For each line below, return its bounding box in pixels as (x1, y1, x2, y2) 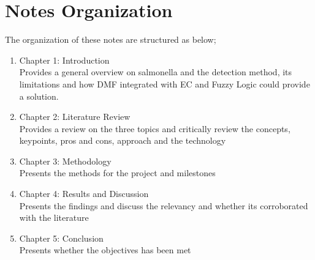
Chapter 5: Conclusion (19, 231, 104, 244)
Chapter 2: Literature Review (19, 110, 131, 123)
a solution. (19, 89, 59, 102)
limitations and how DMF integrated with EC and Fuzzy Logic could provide (19, 77, 310, 90)
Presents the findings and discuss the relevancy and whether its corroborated (19, 199, 308, 212)
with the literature (19, 211, 89, 224)
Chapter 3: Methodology (19, 154, 112, 167)
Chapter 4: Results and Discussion (19, 187, 149, 200)
